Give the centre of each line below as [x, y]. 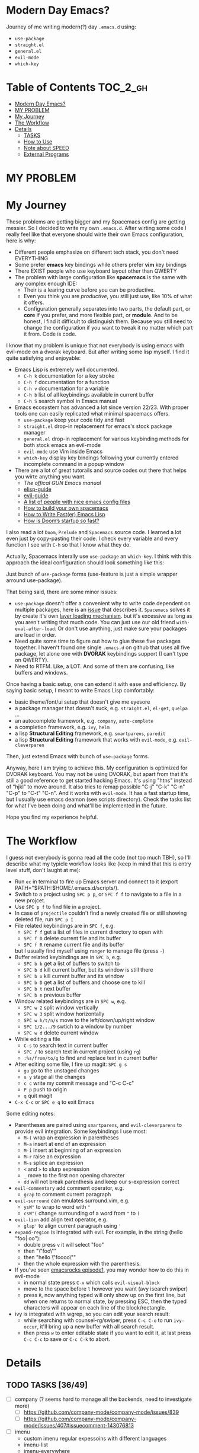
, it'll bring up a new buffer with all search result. [96, 1326]
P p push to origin [45, 1089]
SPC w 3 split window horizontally [64, 1014]
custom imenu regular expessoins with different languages [95, 1439]
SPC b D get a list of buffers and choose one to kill [84, 982]
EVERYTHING [31, 258]
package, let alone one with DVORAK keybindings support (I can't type [101, 654]
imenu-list [36, 1445]
